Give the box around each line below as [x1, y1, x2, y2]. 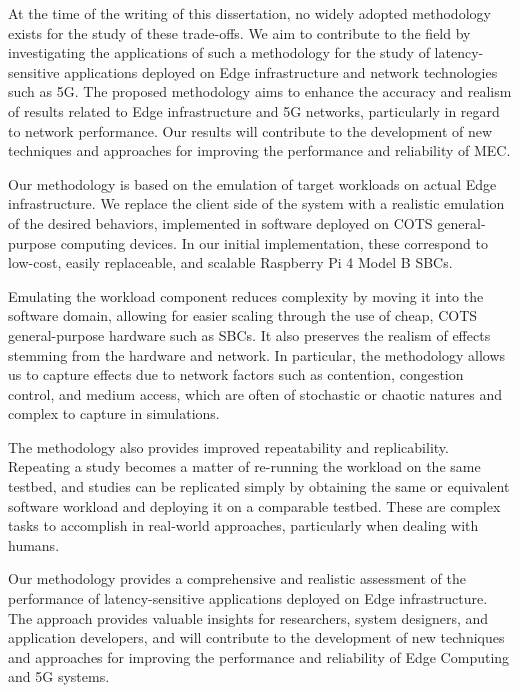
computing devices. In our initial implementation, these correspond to [60, 232, 488, 253]
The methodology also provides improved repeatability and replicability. [8, 436, 449, 457]
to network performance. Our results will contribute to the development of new [8, 120, 493, 141]
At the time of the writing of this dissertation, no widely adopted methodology [8, 3, 491, 23]
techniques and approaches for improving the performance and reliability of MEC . [8, 140, 511, 161]
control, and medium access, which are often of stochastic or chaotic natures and [8, 383, 503, 404]
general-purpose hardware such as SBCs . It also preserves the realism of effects [8, 324, 491, 345]
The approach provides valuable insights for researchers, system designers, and [8, 607, 489, 628]
